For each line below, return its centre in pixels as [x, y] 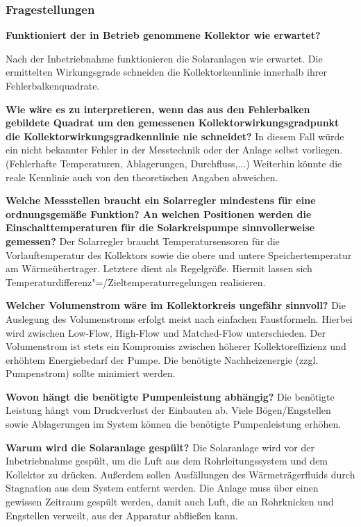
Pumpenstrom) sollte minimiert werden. [91, 373]
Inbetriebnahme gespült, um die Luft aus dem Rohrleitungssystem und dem [167, 461]
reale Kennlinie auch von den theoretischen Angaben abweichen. [142, 177]
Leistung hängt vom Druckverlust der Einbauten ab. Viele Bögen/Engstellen [168, 410]
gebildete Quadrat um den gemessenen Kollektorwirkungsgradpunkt [173, 123]
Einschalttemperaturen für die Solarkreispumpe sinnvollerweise [160, 227]
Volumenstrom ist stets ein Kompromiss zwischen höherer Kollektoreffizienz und [176, 346]
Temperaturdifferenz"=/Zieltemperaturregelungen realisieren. [136, 282]
